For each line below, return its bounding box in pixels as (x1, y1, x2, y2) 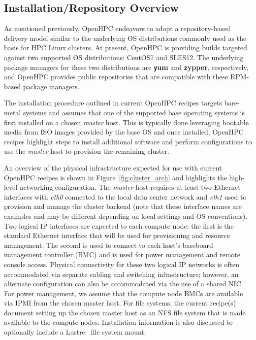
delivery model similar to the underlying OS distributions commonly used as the (4, 33, 247, 43)
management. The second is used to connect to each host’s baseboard (4, 239, 213, 250)
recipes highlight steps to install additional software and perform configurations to (4, 136, 252, 146)
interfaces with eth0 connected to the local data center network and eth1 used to (4, 191, 247, 202)
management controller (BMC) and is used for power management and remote (4, 249, 241, 260)
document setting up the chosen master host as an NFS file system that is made (4, 307, 246, 317)
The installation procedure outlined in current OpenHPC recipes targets (4, 98, 222, 108)
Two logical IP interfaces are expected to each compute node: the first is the (4, 220, 234, 231)
